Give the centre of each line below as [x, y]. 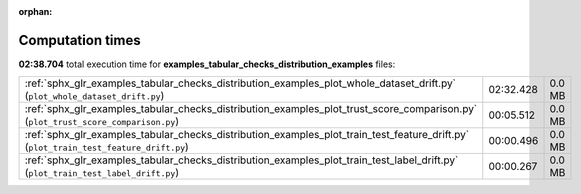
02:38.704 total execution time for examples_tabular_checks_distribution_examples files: [207, 64]
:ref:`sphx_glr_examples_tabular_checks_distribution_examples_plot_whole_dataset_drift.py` [240, 83]
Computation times [79, 40]
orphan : [35, 11]
